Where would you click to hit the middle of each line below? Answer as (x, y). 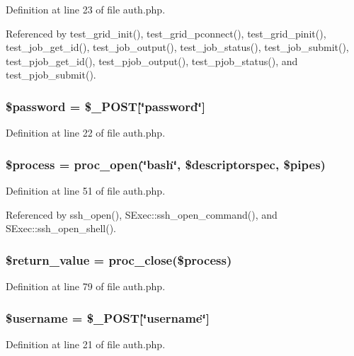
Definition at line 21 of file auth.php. (86, 344)
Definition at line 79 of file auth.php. (86, 286)
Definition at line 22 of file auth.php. (86, 133)
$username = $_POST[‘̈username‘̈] (108, 317)
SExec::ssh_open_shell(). (61, 228)
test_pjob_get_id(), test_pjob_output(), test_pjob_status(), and (152, 61)
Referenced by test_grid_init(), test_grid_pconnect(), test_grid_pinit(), (166, 33)
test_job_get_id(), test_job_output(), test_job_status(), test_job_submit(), (177, 47)
